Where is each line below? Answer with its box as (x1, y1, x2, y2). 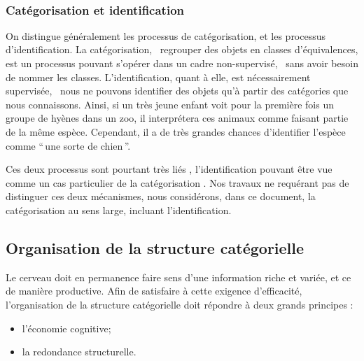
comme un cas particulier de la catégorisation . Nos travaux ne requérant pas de (6, 175, 349, 190)
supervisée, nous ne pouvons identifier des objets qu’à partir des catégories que (6, 83, 349, 98)
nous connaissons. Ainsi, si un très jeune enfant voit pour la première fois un (6, 97, 335, 111)
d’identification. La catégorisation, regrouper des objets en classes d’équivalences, (6, 42, 358, 57)
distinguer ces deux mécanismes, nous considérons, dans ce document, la (6, 189, 316, 204)
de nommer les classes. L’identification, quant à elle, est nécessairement (6, 69, 311, 84)
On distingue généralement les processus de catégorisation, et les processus (6, 28, 326, 43)
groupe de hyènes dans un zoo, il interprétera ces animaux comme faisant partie (6, 111, 349, 125)
